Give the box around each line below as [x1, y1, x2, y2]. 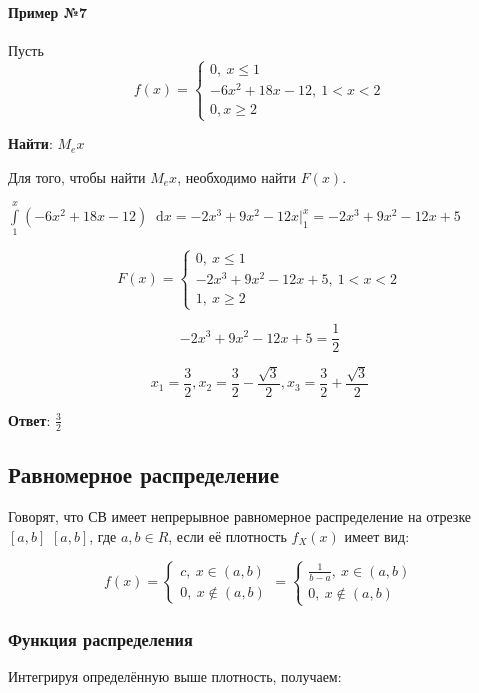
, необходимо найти [177, 166, 296, 187]
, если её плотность [168, 525, 287, 546]
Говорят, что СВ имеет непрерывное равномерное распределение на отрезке [8, 506, 472, 527]
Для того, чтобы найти [8, 166, 146, 187]
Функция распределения [8, 627, 193, 652]
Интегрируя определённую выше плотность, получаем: [8, 666, 342, 687]
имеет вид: [344, 525, 410, 546]
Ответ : [8, 409, 51, 430]
